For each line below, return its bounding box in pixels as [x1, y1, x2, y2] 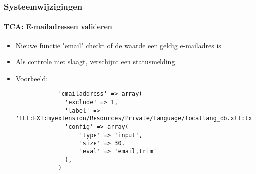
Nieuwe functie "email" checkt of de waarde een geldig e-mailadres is [15, 40, 221, 50]
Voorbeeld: [15, 73, 48, 83]
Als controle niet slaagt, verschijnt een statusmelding [15, 57, 175, 67]
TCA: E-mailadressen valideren [4, 21, 112, 31]
